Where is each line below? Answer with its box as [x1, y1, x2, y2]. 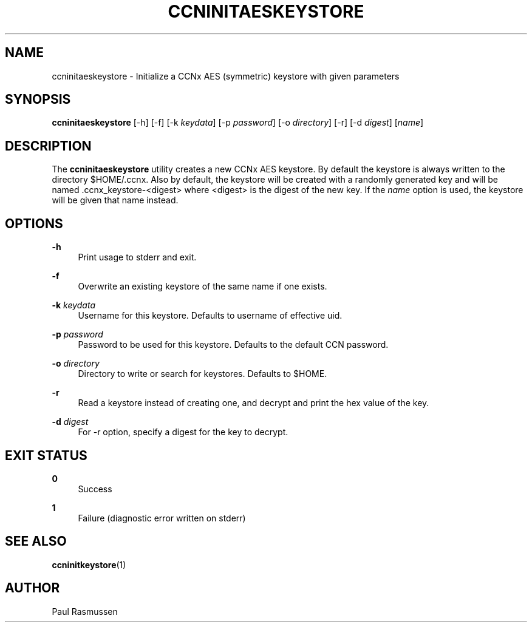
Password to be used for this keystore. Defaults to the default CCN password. [78, 339, 389, 350]
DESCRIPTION [5, 138, 92, 154]
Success [78, 483, 112, 494]
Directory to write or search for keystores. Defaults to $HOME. [78, 368, 327, 379]
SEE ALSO [5, 534, 67, 549]
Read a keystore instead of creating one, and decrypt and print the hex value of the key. [78, 398, 429, 408]
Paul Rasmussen [52, 606, 118, 617]
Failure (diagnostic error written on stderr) [78, 512, 246, 523]
